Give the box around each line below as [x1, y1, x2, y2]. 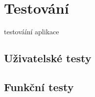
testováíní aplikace [4, 26, 59, 37]
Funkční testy [4, 79, 74, 94]
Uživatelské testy [4, 50, 92, 66]
